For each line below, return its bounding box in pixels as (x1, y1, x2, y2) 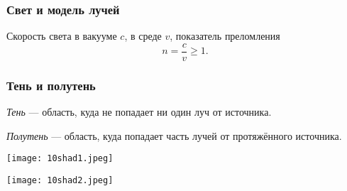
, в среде (124, 28, 162, 43)
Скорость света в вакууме (6, 28, 117, 43)
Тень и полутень (6, 76, 96, 94)
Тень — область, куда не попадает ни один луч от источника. (6, 104, 272, 119)
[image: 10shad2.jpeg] (6, 175, 114, 185)
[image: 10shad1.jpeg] (6, 153, 114, 164)
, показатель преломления (170, 28, 280, 43)
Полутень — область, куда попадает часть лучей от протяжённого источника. (6, 128, 342, 143)
